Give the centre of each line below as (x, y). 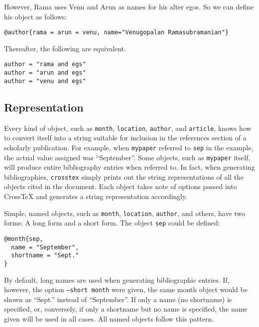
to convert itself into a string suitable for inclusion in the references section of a (125, 138)
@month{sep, (24, 239)
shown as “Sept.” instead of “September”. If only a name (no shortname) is (118, 299)
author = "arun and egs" (45, 73)
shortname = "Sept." (45, 256)
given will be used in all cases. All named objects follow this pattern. (109, 318)
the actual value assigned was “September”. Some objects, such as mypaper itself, (127, 157)
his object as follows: (36, 16)
